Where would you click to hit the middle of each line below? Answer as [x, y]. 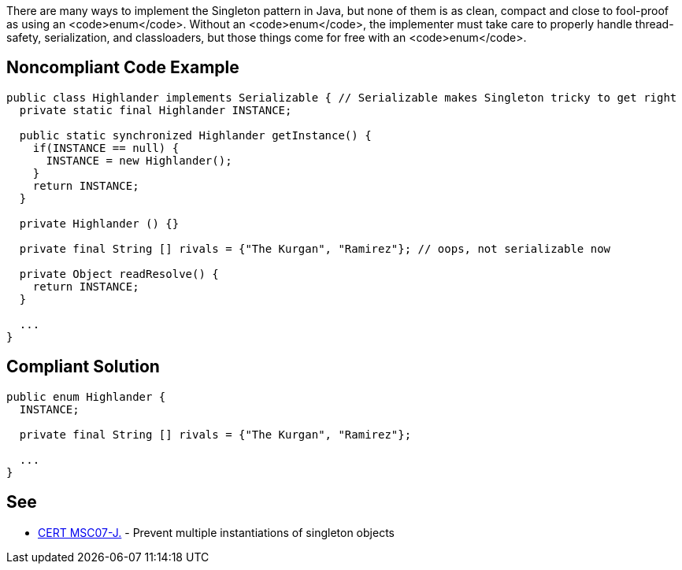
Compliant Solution [83, 367]
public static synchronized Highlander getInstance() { [195, 135]
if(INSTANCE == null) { [106, 148]
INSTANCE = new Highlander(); [139, 160]
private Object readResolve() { [119, 274]
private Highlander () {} [99, 223]
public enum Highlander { [86, 396]
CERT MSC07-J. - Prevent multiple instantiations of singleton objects [216, 532]
